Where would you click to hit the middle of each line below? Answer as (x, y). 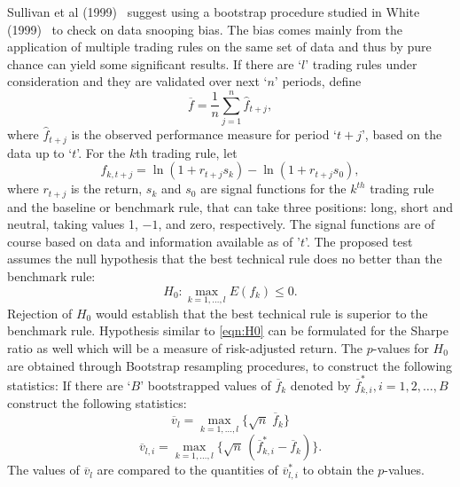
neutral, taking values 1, (73, 224)
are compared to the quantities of (187, 470)
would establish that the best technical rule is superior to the (261, 313)
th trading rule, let (187, 152)
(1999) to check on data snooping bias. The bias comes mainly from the (205, 29)
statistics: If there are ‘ (69, 385)
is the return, (106, 189)
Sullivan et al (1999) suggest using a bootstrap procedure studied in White (214, 12)
